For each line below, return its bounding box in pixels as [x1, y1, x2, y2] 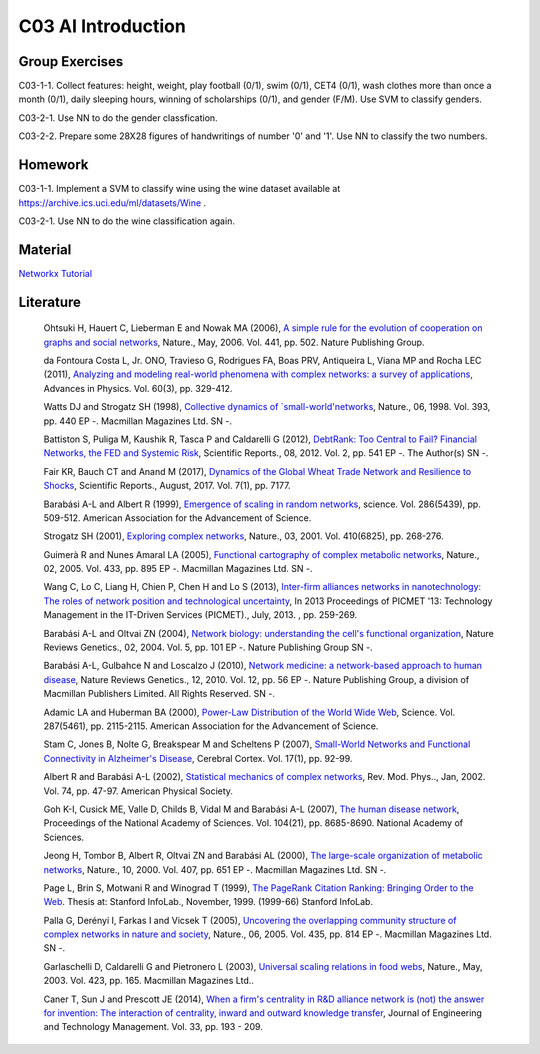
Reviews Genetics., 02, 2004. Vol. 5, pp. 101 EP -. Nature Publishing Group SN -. [43, 641, 374, 654]
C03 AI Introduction [18, 15, 187, 37]
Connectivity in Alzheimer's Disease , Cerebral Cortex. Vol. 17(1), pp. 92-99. [43, 752, 353, 764]
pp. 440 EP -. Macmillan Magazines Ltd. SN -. [43, 415, 233, 427]
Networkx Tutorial [18, 267, 93, 279]
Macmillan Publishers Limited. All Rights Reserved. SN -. [43, 688, 275, 700]
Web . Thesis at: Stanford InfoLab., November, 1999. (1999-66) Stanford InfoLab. [43, 896, 374, 908]
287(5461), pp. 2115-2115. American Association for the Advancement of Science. [43, 720, 379, 732]
